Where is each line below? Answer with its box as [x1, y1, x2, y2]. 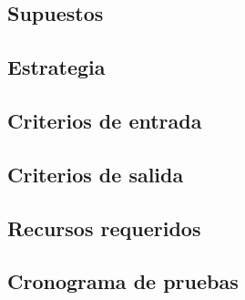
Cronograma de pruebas [7, 267, 239, 295]
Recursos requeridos [7, 213, 201, 242]
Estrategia [7, 53, 106, 81]
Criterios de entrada [7, 106, 202, 134]
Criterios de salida [7, 160, 184, 188]
